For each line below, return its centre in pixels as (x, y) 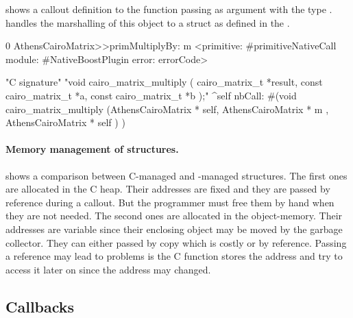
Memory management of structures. (92, 149)
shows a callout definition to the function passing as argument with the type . (169, 9)
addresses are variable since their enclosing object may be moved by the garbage (174, 229)
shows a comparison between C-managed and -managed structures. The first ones (176, 175)
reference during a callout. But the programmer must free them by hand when (170, 202)
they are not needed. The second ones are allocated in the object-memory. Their (174, 216)
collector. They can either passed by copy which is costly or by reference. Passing (176, 242)
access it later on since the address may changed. (108, 269)
